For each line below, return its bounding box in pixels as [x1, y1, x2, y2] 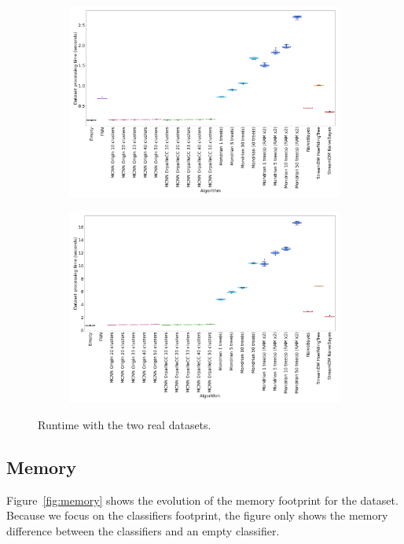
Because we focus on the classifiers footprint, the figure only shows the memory [6, 507, 388, 524]
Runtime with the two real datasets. [38, 416, 211, 432]
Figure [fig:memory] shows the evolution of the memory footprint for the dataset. [6, 491, 398, 508]
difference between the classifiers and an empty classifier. [6, 522, 280, 538]
